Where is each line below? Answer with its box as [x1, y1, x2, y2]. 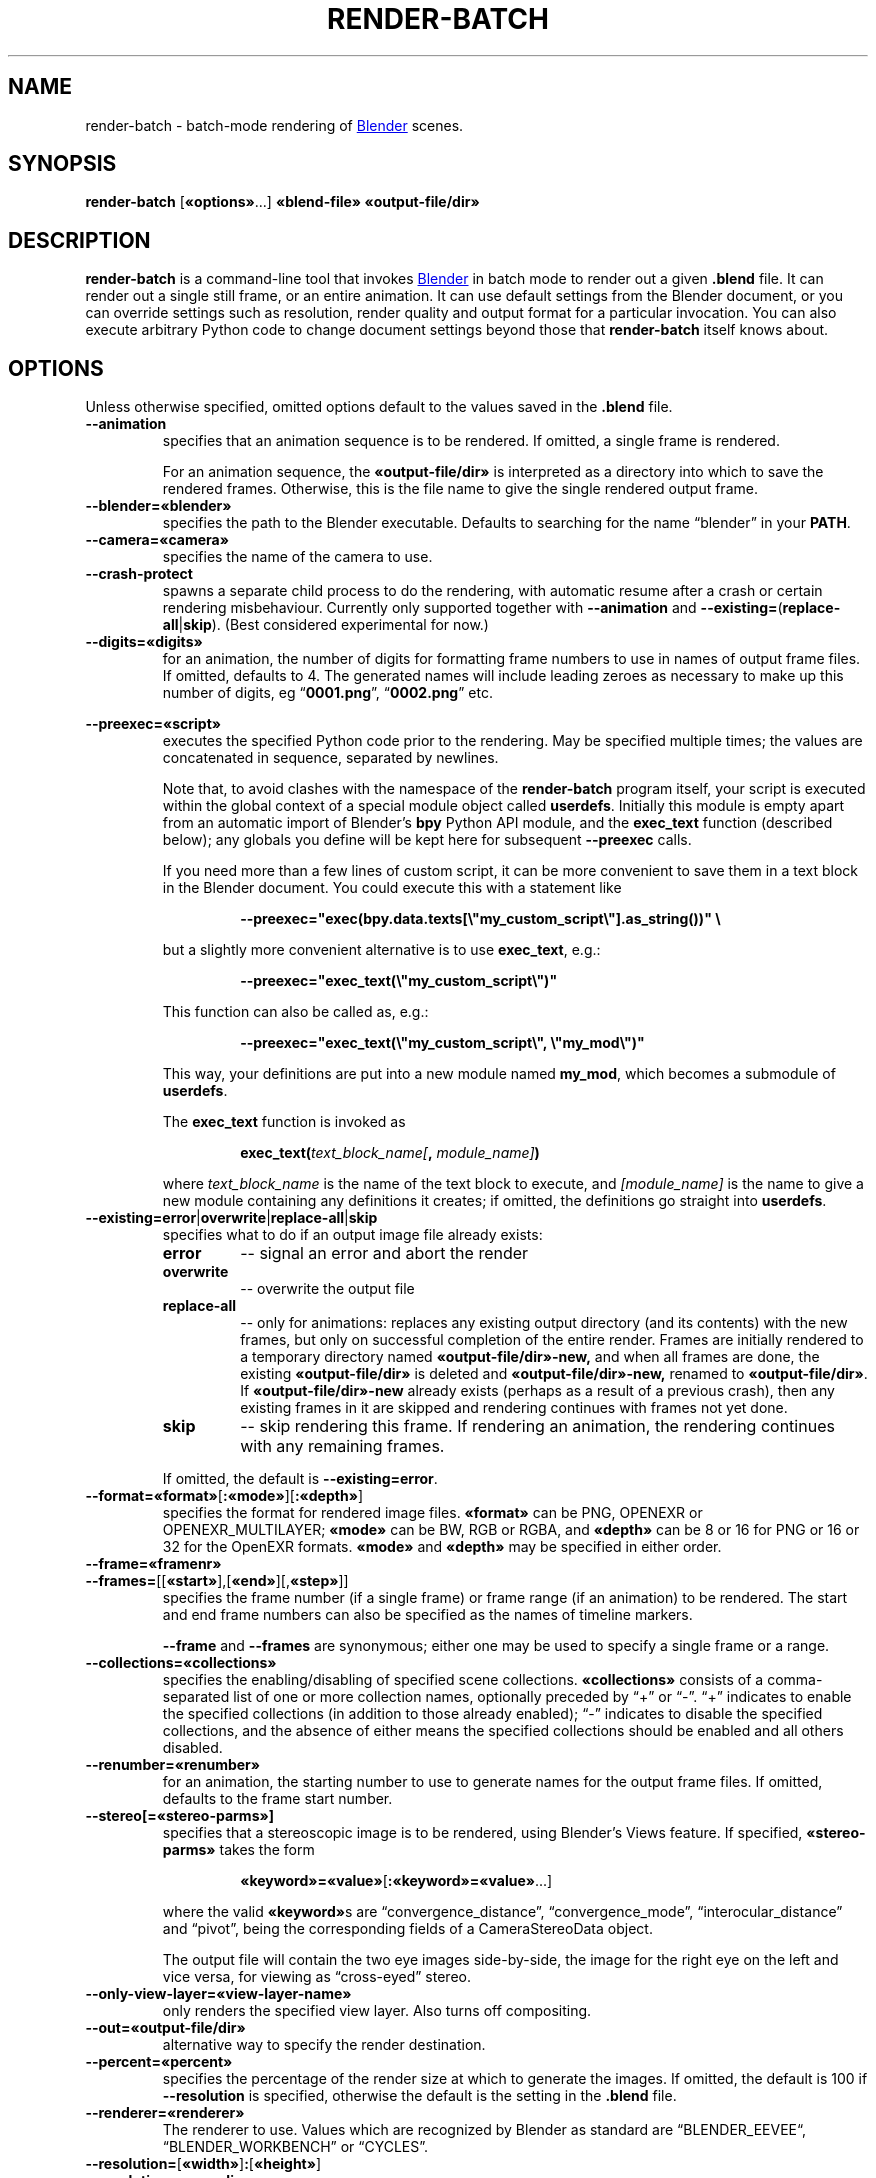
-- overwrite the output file [240, 1280, 415, 1298]
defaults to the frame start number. [162, 1790, 393, 1808]
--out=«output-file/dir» [85, 2019, 246, 2037]
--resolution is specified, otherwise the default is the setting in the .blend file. [162, 2087, 677, 2105]
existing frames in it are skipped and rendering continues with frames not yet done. [240, 1399, 788, 1417]
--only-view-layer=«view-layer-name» [85, 1985, 352, 2003]
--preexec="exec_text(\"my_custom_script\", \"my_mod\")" [240, 1034, 645, 1052]
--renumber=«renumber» [85, 1756, 261, 1774]
